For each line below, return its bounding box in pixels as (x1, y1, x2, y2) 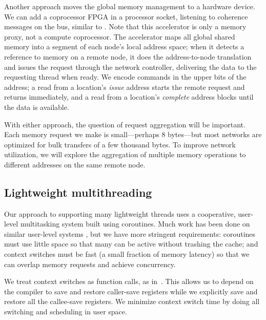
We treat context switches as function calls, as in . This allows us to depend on (4, 276, 254, 287)
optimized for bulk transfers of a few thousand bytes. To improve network (4, 139, 236, 149)
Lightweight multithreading (4, 184, 152, 200)
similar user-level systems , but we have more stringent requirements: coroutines (4, 228, 256, 239)
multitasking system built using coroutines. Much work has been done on (20, 218, 250, 229)
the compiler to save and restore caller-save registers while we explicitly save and (4, 286, 258, 296)
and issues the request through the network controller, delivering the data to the (4, 61, 257, 72)
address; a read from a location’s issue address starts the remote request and (4, 81, 245, 92)
